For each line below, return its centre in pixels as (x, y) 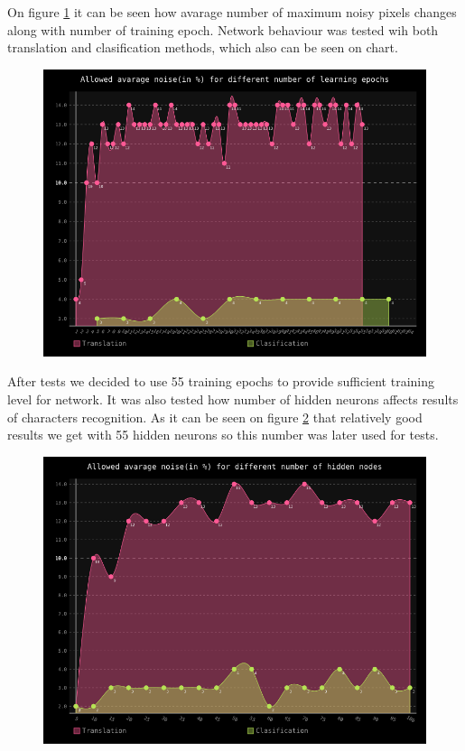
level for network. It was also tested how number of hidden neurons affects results (233, 399)
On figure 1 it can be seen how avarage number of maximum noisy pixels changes (232, 12)
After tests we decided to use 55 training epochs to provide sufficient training (221, 381)
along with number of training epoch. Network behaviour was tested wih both (223, 29)
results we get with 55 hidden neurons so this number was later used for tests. (223, 435)
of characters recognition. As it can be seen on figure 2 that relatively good (215, 417)
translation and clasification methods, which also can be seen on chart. (203, 47)
